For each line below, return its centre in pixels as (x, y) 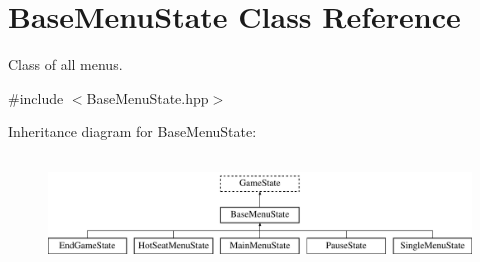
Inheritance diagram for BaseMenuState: (132, 131)
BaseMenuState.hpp (147, 97)
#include (36, 97)
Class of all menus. (65, 64)
